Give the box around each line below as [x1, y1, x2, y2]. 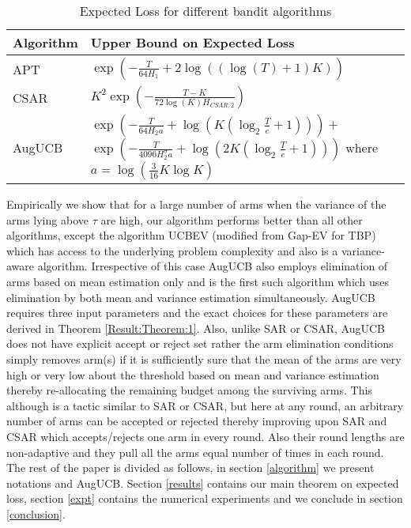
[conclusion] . [6, 505, 66, 522]
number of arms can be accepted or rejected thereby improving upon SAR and [6, 413, 387, 429]
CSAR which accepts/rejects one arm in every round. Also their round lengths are [6, 428, 405, 444]
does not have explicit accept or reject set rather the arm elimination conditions [6, 335, 394, 352]
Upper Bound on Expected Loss [90, 33, 295, 51]
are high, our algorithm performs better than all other [100, 211, 363, 228]
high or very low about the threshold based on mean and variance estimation [6, 366, 379, 383]
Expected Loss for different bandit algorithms [79, 2, 332, 20]
